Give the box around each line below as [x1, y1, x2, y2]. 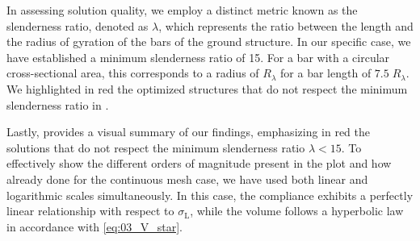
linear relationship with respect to [6, 202, 174, 219]
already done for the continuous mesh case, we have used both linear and [6, 170, 368, 187]
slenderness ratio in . [6, 96, 109, 113]
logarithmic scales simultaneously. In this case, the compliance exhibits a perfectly [6, 186, 414, 203]
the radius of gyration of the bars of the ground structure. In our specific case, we [6, 33, 411, 50]
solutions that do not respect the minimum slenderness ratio [6, 139, 305, 156]
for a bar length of [280, 64, 372, 81]
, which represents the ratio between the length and [158, 17, 414, 34]
